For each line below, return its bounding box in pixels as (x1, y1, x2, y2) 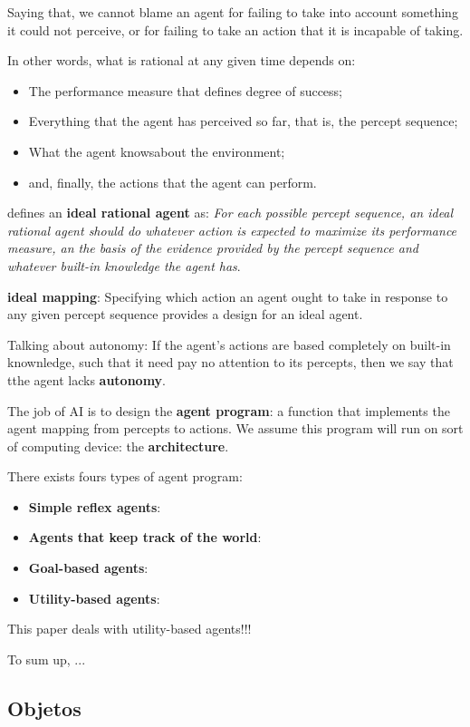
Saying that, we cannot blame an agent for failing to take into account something (7, 3, 458, 21)
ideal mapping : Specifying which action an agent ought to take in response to (7, 286, 448, 305)
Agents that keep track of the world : (28, 528, 262, 547)
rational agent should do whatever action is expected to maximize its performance (7, 220, 457, 239)
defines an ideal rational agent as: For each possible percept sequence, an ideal (7, 203, 454, 222)
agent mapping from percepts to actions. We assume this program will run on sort (7, 419, 464, 438)
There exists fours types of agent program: (7, 467, 243, 486)
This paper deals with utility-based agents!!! (7, 619, 252, 638)
